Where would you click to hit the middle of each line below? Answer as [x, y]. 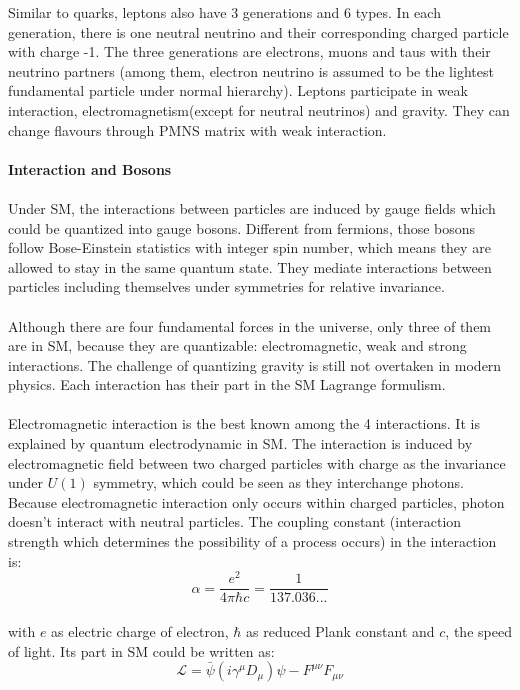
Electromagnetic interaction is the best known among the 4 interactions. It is [244, 423]
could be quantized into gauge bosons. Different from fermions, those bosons [242, 227]
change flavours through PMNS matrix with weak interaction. [197, 129]
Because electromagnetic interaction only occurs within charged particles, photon [256, 501]
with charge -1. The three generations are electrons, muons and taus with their [249, 51]
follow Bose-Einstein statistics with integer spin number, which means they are [249, 247]
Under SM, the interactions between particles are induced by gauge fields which [252, 207]
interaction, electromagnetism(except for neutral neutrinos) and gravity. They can [259, 109]
